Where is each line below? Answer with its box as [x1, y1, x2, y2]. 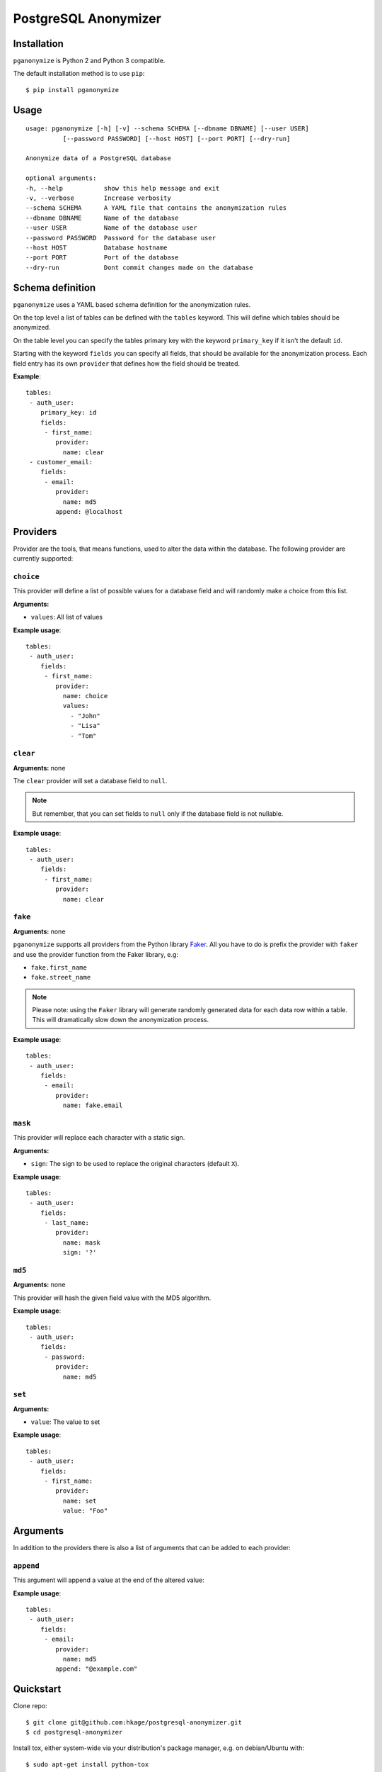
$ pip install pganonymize [25, 86, 120, 94]
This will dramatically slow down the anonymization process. [32, 1016, 209, 1024]
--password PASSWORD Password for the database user [25, 234, 216, 242]
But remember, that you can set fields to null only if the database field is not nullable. [32, 809, 284, 818]
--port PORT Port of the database [25, 254, 179, 262]
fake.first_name [30, 963, 88, 971]
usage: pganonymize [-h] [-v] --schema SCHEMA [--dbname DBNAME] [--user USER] [25, 125, 309, 133]
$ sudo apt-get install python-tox [25, 1760, 149, 1768]
